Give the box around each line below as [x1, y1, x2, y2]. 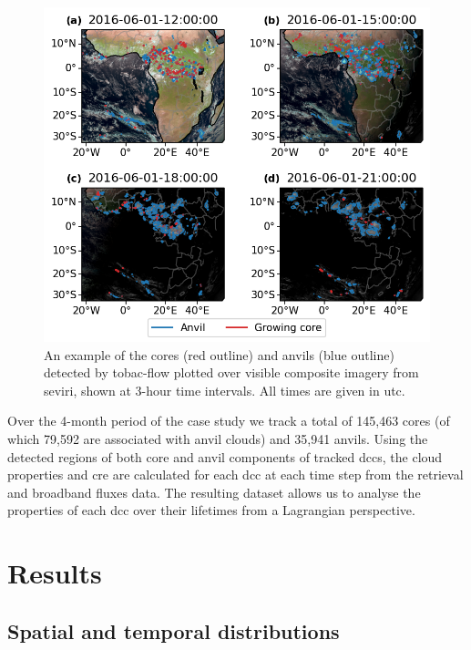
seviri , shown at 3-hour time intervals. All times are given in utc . [44, 380, 405, 399]
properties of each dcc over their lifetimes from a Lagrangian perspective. [7, 500, 415, 520]
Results [7, 554, 102, 592]
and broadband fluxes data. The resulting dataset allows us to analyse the [7, 482, 421, 501]
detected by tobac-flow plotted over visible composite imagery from [44, 363, 419, 382]
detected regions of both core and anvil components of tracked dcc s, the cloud [7, 447, 443, 466]
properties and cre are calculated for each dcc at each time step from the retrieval [7, 465, 464, 484]
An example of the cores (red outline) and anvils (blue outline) [44, 345, 394, 364]
